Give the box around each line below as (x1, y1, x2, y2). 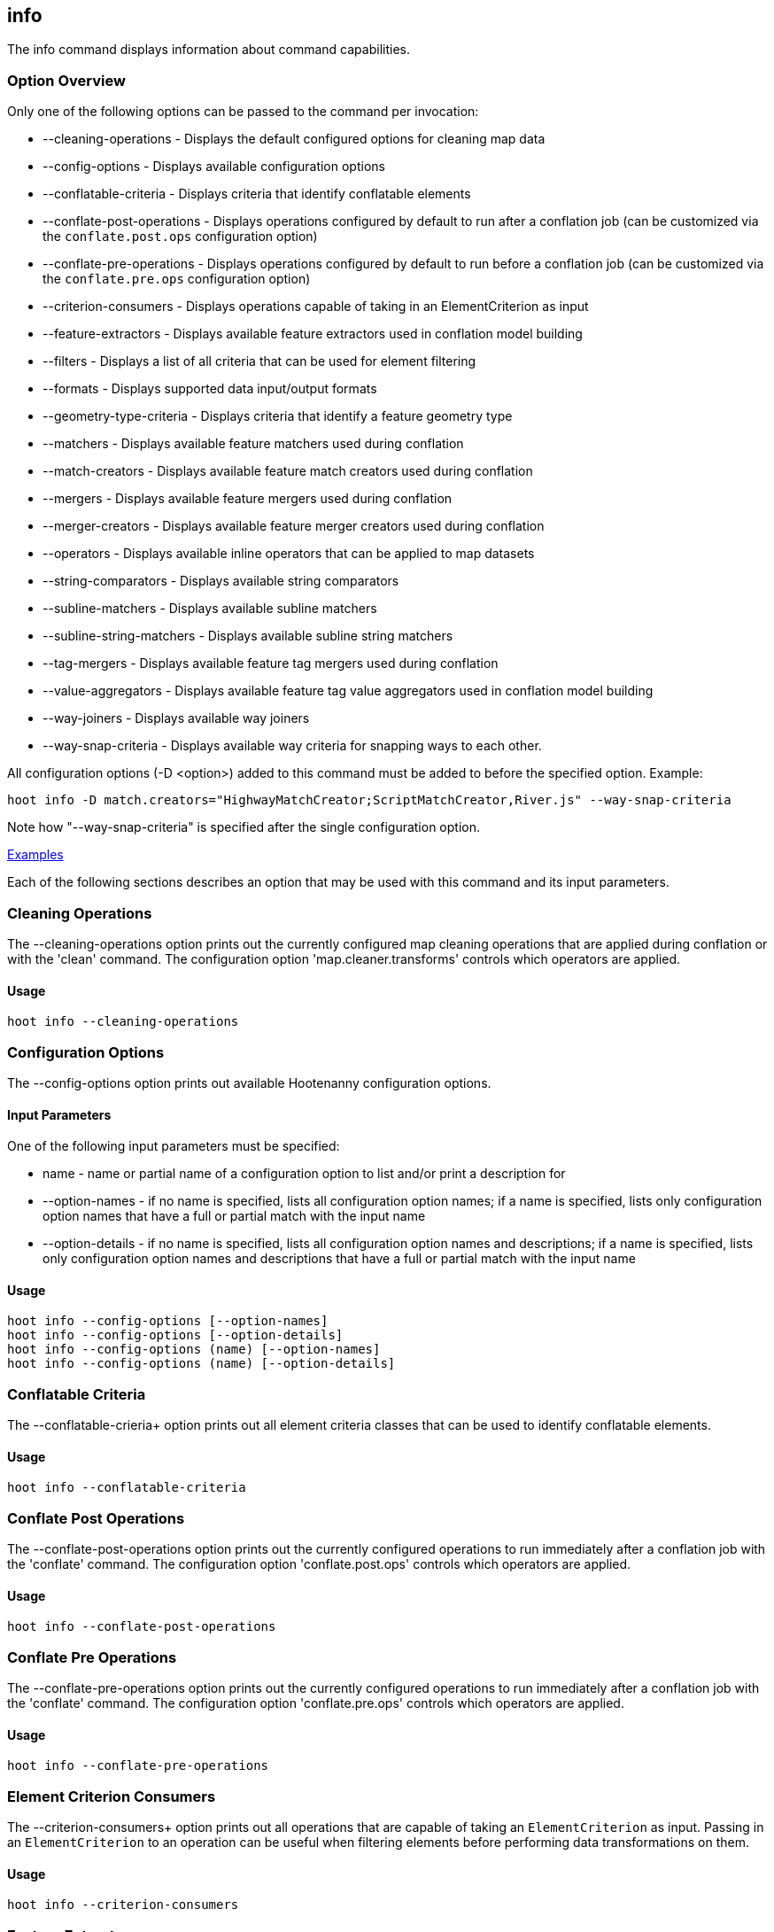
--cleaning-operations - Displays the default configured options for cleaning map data (43, 131, 546, 147)
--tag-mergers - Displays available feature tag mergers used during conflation (43, 656, 499, 671)
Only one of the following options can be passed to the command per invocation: (7, 104, 479, 120)
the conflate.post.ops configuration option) (43, 229, 318, 244)
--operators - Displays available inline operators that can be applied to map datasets (43, 546, 535, 562)
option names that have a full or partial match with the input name (43, 1208, 426, 1224)
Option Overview (7, 71, 126, 89)
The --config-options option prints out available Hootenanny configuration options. (7, 1075, 491, 1090)
